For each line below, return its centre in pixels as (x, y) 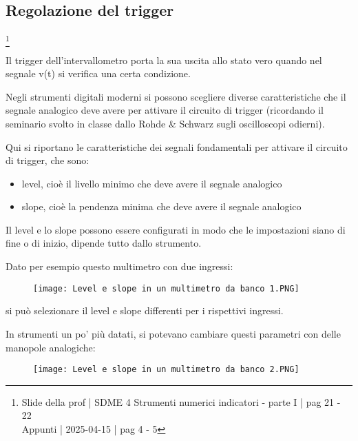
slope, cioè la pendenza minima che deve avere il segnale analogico (161, 206)
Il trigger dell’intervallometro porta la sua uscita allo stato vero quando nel (164, 60)
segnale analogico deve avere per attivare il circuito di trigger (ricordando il (165, 110)
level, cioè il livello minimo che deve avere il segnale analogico (152, 183)
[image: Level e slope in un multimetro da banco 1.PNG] (166, 288)
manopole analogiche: (51, 347)
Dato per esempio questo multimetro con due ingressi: (119, 266)
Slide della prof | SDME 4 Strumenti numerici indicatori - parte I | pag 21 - (181, 401)
